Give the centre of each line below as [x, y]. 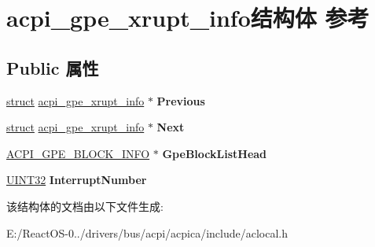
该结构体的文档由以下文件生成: [85, 206]
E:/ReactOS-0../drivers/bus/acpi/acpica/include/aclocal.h [147, 232]
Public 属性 [53, 67]
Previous [181, 100]
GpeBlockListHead [215, 153]
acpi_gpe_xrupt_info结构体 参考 [188, 18]
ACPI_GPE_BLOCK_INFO [78, 153]
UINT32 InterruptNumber [77, 180]
